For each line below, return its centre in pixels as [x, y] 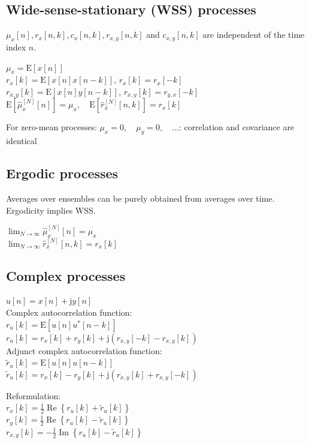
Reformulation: [34, 395]
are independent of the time [254, 35]
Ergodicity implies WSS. [51, 210]
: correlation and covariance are [237, 127]
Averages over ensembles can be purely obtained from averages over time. [140, 198]
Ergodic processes [62, 173]
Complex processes [66, 275]
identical [22, 141]
